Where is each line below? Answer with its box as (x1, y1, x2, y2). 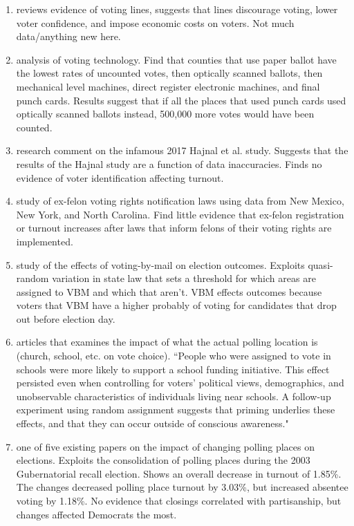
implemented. (16, 234, 73, 248)
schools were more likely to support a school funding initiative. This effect (16, 361, 330, 376)
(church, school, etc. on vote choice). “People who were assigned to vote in (16, 348, 331, 363)
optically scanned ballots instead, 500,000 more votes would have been (16, 106, 315, 121)
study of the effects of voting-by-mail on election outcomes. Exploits (16, 257, 305, 272)
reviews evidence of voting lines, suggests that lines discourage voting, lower (16, 2, 338, 16)
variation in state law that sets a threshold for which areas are (52, 271, 316, 285)
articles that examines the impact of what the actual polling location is (16, 335, 318, 349)
